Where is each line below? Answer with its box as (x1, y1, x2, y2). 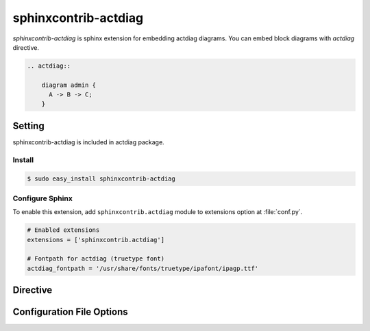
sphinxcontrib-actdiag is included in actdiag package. (12, 137, 164, 146)
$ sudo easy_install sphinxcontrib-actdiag (27, 174, 176, 183)
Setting (12, 120, 45, 131)
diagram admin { (41, 81, 96, 89)
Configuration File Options (12, 306, 128, 318)
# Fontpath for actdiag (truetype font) (27, 255, 164, 263)
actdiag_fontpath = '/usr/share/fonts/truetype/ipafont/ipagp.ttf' (27, 264, 259, 272)
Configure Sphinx (12, 194, 73, 203)
